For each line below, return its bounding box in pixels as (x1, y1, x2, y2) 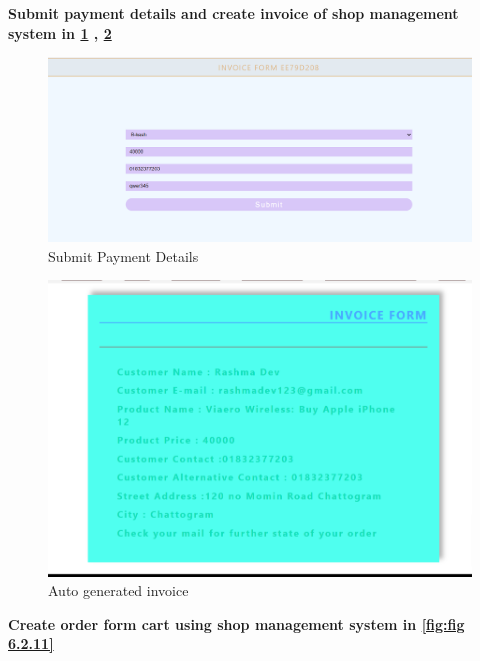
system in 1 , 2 (8, 22, 112, 43)
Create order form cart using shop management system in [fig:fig (8, 613, 465, 634)
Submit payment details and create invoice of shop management (8, 3, 459, 23)
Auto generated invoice (48, 580, 189, 601)
